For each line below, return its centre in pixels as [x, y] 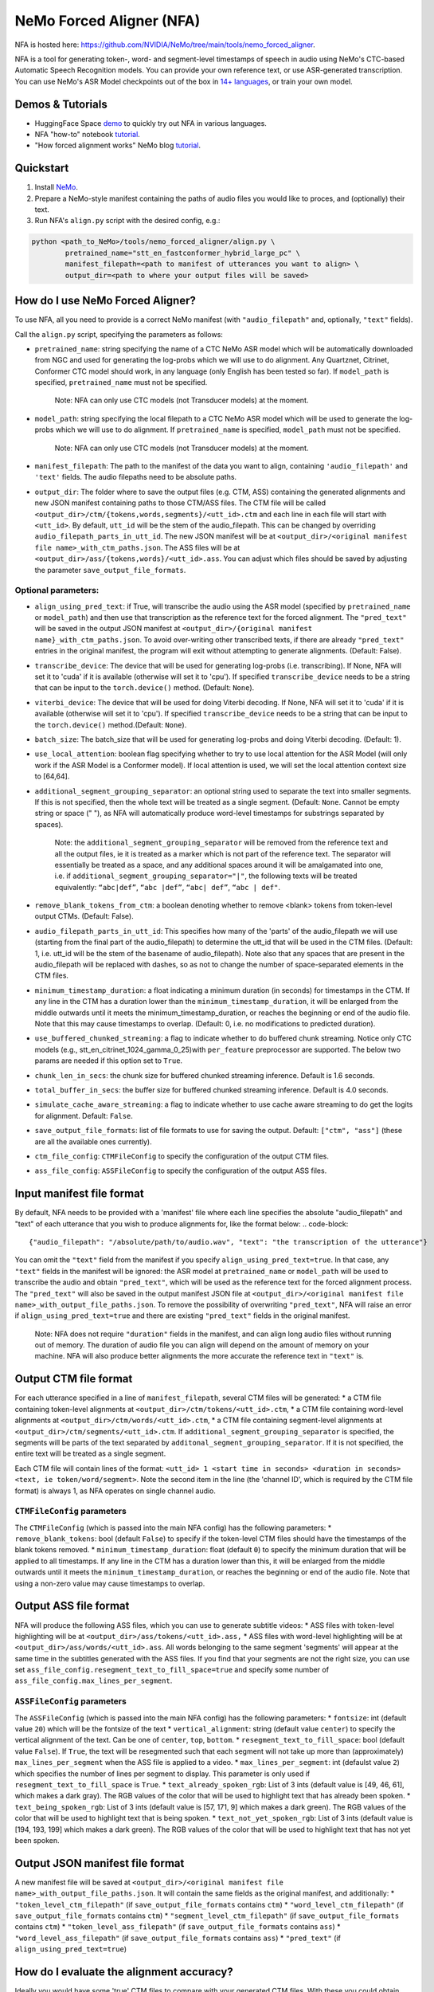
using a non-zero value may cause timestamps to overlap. [110, 1583]
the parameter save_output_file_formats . [110, 570]
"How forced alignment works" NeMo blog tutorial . [118, 145]
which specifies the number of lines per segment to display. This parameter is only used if [162, 1774]
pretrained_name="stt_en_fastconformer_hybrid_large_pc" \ [183, 253]
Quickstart [42, 169]
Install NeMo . [57, 187]
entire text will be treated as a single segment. [90, 1453]
